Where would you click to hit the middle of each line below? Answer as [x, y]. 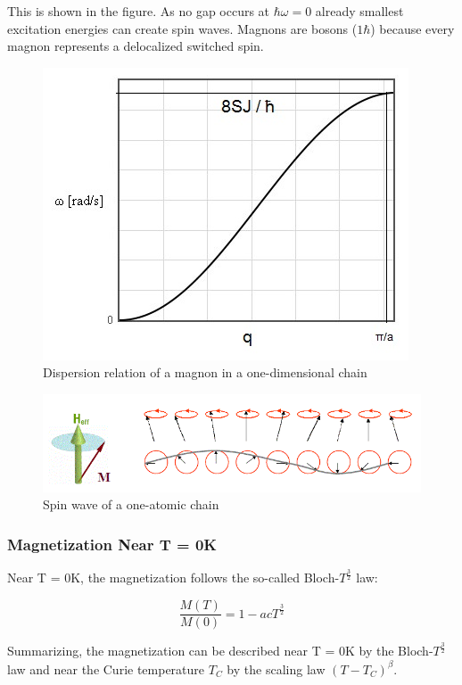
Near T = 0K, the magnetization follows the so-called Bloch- [173, 578]
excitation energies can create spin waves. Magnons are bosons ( [182, 28]
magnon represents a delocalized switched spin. [136, 46]
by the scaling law [276, 668]
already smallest [359, 11]
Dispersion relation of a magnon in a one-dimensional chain [205, 372]
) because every [412, 28]
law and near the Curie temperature [106, 668]
